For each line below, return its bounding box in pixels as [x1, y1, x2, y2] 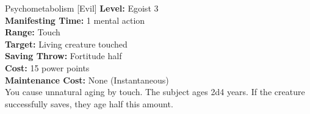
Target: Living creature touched [5, 37, 128, 50]
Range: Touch [5, 26, 60, 38]
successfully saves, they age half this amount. [5, 97, 173, 110]
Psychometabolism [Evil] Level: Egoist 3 [5, 2, 159, 14]
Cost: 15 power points [5, 61, 90, 74]
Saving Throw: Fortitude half [5, 49, 122, 62]
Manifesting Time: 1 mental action [5, 13, 145, 26]
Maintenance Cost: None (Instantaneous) [5, 73, 169, 86]
